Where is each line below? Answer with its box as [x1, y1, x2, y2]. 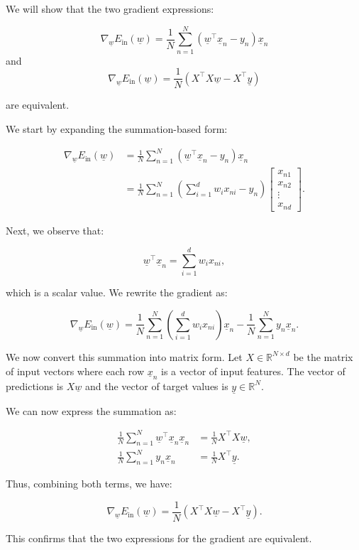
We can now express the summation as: [6, 403, 177, 418]
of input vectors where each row [6, 363, 145, 378]
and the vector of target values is [85, 378, 228, 393]
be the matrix [293, 349, 353, 364]
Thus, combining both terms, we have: [6, 476, 172, 491]
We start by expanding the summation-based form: [6, 121, 228, 136]
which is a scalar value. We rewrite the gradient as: [6, 285, 228, 300]
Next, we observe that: [6, 222, 104, 237]
